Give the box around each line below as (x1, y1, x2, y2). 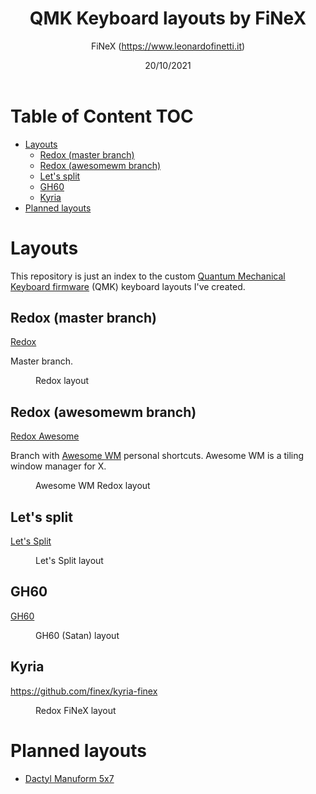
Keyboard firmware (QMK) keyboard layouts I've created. (10, 280, 246, 292)
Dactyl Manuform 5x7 (24, 772, 115, 784)
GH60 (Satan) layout (35, 629, 120, 641)
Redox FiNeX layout (35, 704, 117, 716)
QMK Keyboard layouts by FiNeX (29, 7, 307, 30)
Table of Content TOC (10, 105, 194, 127)
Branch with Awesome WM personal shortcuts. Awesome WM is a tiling (10, 450, 305, 462)
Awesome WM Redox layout (35, 480, 151, 492)
